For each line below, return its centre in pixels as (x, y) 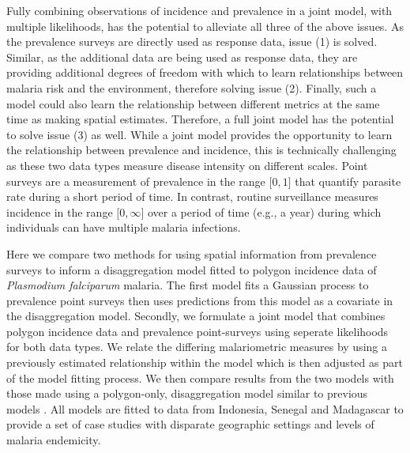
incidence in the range (60, 211)
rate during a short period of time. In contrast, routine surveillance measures (192, 196)
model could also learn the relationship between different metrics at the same (193, 103)
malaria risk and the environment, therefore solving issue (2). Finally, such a (192, 87)
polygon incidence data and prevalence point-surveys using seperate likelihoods (197, 331)
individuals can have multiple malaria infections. (124, 227)
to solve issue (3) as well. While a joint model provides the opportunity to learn (199, 134)
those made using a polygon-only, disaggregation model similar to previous (187, 393)
